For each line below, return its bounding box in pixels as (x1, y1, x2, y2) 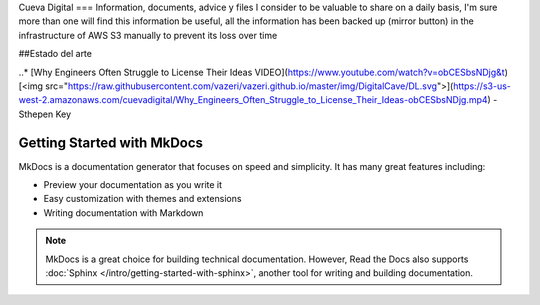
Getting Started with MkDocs (18, 134, 204, 151)
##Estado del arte (18, 48, 92, 60)
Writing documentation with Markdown (43, 206, 204, 219)
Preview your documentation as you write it (43, 179, 223, 191)
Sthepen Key (18, 108, 72, 120)
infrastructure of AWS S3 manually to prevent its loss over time (18, 29, 278, 41)
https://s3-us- (453, 80, 512, 92)
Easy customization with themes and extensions (43, 193, 242, 205)
